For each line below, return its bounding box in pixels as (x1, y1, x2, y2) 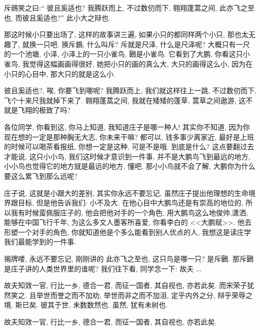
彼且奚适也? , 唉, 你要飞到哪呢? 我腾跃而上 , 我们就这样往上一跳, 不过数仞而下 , (4, 85, 257, 96)
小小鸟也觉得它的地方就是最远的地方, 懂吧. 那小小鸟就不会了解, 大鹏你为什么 (4, 161, 255, 171)
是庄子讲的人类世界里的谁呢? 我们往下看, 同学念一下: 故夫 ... (4, 263, 202, 273)
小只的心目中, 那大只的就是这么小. (4, 68, 116, 79)
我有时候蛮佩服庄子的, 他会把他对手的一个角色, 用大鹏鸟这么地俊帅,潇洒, (11, 207, 248, 217)
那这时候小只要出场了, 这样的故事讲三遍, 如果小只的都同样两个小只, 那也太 (4, 29, 248, 40)
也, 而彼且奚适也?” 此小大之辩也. (4, 12, 111, 23)
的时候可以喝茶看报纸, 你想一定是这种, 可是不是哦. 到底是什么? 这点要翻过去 (4, 141, 254, 152)
